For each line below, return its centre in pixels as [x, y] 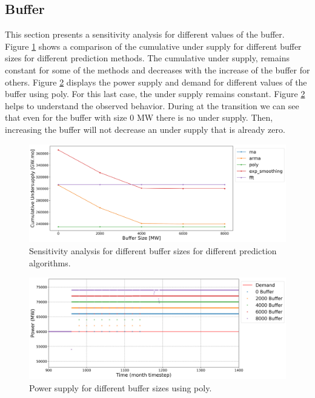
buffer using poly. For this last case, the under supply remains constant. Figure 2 [155, 94]
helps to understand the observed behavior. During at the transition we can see [152, 105]
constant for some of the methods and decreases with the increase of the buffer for [157, 69]
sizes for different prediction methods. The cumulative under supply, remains [147, 58]
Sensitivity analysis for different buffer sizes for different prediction [153, 251]
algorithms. [50, 262]
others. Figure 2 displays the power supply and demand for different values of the [156, 82]
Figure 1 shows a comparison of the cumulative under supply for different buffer [153, 46]
